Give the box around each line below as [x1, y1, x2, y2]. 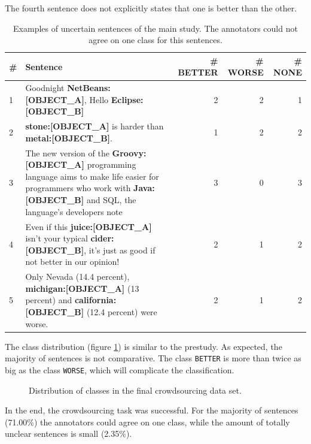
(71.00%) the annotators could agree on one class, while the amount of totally [5, 415, 290, 428]
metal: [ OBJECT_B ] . [25, 131, 112, 144]
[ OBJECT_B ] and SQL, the [25, 194, 136, 206]
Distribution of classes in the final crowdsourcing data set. [29, 383, 242, 396]
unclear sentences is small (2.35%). [5, 427, 132, 440]
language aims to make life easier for [25, 170, 159, 182]
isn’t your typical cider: [25, 232, 114, 244]
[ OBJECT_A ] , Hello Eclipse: [25, 93, 144, 105]
